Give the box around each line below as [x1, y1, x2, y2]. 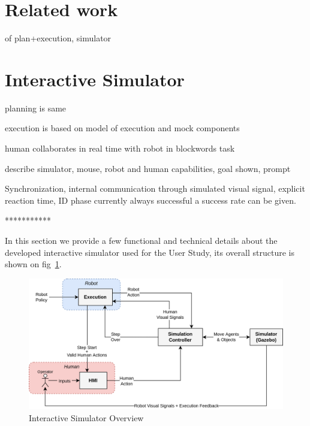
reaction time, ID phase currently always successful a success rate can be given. [5, 194, 296, 206]
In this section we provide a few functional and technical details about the [5, 234, 278, 246]
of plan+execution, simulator [5, 32, 112, 44]
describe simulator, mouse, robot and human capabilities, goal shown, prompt [5, 162, 291, 174]
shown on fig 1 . [5, 258, 62, 270]
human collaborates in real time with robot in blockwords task [5, 142, 235, 155]
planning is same [5, 101, 67, 114]
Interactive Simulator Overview [29, 412, 144, 424]
